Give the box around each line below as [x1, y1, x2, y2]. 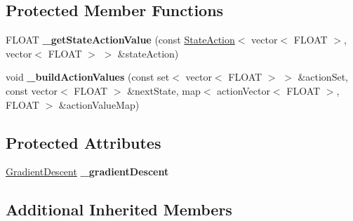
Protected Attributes [6, 131, 161, 153]
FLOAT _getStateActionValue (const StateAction [6, 32, 235, 47]
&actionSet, [298, 69, 348, 84]
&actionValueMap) [58, 97, 140, 112]
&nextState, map [127, 83, 201, 98]
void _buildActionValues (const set [6, 69, 170, 84]
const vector [6, 83, 58, 98]
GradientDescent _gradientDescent [6, 164, 169, 179]
